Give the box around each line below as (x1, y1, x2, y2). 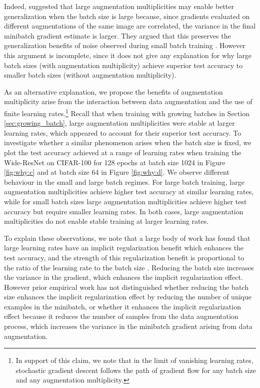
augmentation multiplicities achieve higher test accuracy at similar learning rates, (4, 186, 254, 197)
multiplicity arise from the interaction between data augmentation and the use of (4, 96, 252, 107)
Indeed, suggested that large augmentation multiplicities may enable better (4, 1, 234, 11)
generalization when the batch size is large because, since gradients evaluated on (4, 11, 250, 21)
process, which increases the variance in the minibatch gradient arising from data (4, 321, 252, 331)
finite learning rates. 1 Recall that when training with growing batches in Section (4, 106, 249, 118)
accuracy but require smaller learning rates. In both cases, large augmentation (4, 206, 243, 216)
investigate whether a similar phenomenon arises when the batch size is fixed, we (4, 137, 251, 148)
